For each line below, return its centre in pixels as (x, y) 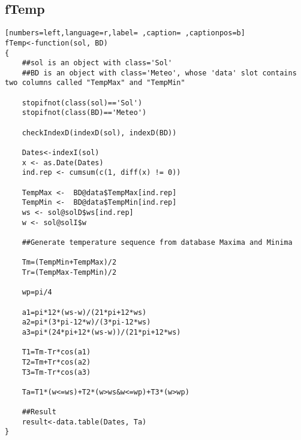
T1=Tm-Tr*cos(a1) (56, 352)
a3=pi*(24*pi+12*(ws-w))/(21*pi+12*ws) (101, 332)
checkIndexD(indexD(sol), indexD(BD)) (99, 133)
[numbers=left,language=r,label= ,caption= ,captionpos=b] (125, 33)
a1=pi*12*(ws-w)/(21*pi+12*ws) (84, 312)
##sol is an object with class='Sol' (97, 63)
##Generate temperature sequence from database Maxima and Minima (157, 242)
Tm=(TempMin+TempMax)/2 (69, 263)
